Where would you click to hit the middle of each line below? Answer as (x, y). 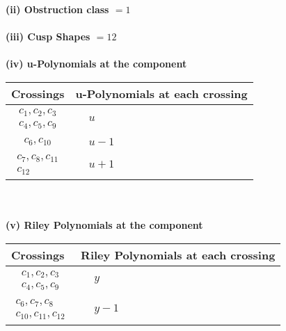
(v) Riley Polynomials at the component (104, 225)
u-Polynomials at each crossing (161, 93)
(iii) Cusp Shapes (48, 37)
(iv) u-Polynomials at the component (96, 64)
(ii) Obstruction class (57, 9)
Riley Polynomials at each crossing (178, 255)
